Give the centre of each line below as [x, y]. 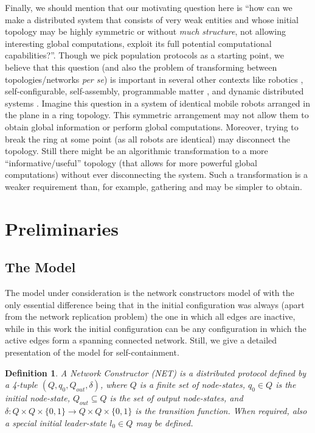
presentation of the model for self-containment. [92, 352]
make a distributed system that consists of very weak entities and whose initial [152, 19]
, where [113, 385]
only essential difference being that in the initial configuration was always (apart [155, 304]
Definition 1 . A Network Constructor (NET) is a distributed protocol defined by [156, 372]
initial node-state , [38, 398]
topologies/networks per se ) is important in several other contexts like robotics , [154, 79]
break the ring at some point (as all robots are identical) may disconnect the [148, 139]
